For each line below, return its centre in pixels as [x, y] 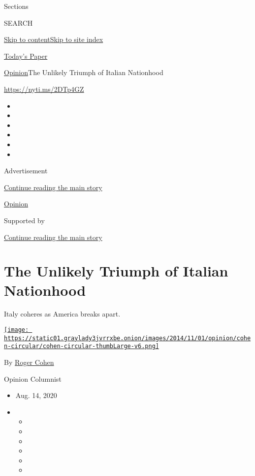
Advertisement [26, 171]
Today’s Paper [26, 56]
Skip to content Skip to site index [54, 39]
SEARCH [18, 22]
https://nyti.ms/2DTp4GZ [44, 89]
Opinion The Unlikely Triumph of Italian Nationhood [84, 72]
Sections [16, 6]
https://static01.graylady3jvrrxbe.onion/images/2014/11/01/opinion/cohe [127, 338]
